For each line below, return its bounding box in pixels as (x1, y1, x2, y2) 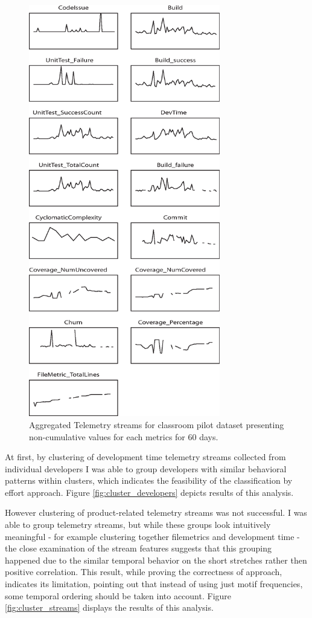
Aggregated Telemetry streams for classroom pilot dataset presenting (29, 418, 284, 431)
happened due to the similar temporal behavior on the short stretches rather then (5, 553, 307, 566)
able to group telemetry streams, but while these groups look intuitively (5, 518, 271, 531)
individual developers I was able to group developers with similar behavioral (5, 462, 287, 475)
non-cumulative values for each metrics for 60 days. (29, 430, 218, 443)
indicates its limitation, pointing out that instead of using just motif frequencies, (5, 577, 303, 590)
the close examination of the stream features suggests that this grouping (5, 542, 272, 555)
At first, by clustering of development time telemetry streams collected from (5, 450, 286, 463)
